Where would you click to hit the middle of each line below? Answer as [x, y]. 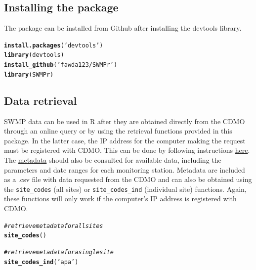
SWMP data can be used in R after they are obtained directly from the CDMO [125, 121]
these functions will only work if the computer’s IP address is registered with [120, 199]
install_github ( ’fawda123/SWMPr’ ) [61, 65]
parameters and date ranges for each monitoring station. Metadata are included [125, 169]
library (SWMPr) [29, 74]
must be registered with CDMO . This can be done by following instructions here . [127, 150]
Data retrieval [41, 100]
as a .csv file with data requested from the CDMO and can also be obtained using [128, 179]
